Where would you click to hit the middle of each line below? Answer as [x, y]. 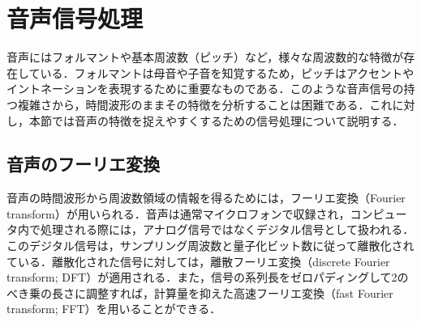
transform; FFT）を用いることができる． [114, 309]
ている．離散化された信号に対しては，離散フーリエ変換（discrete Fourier [198, 261]
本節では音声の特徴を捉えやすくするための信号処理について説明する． [216, 120]
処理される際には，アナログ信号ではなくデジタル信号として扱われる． [227, 229]
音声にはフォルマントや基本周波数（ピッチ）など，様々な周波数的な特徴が [205, 57]
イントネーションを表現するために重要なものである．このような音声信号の [205, 89]
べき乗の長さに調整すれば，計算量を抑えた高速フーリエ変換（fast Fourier [200, 292]
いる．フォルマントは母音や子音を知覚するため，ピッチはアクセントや [227, 72]
